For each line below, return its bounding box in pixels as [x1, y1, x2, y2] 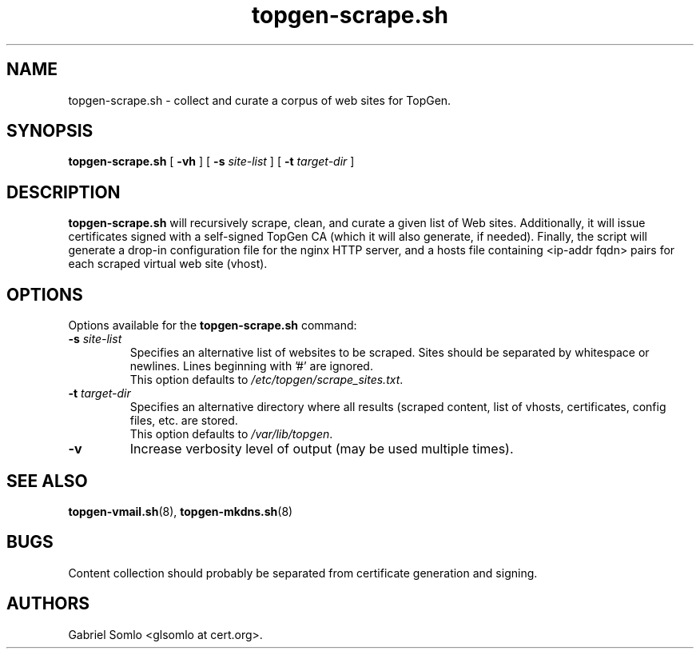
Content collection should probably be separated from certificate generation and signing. [68, 565, 538, 580]
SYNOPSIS [6, 121, 93, 142]
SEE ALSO [6, 470, 88, 491]
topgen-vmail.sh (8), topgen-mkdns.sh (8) [68, 504, 293, 518]
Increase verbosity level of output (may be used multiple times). [129, 441, 514, 457]
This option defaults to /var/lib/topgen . [129, 427, 333, 441]
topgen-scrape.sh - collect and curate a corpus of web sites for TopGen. [68, 93, 451, 107]
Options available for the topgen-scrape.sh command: [68, 318, 357, 333]
